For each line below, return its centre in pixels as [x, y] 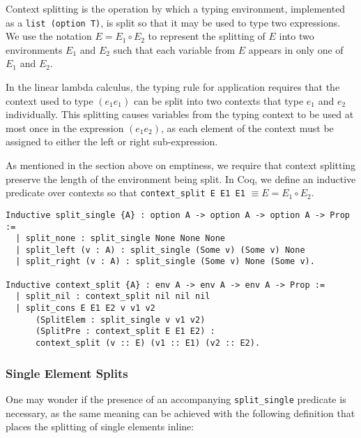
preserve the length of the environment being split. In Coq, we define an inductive [181, 178]
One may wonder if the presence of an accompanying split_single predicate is [176, 399]
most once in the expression [65, 127]
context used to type [49, 100]
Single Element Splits [67, 373]
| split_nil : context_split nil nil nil [113, 297]
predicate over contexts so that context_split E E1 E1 [125, 192]
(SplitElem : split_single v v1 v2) [120, 320]
